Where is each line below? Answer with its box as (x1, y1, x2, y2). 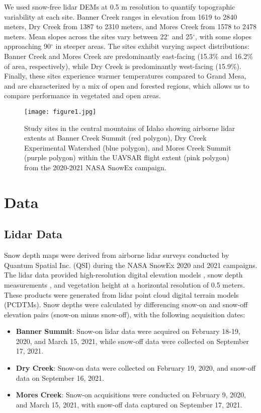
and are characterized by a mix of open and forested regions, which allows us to (4, 80, 249, 91)
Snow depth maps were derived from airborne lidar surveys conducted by (4, 250, 229, 260)
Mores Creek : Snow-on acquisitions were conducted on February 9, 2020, (16, 389, 246, 400)
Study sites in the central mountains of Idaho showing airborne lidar (24, 122, 235, 133)
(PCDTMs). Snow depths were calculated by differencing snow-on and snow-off (4, 299, 248, 310)
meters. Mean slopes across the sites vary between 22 (4, 31, 167, 41)
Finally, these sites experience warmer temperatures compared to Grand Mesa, (4, 71, 246, 81)
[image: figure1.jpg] (24, 108, 97, 115)
